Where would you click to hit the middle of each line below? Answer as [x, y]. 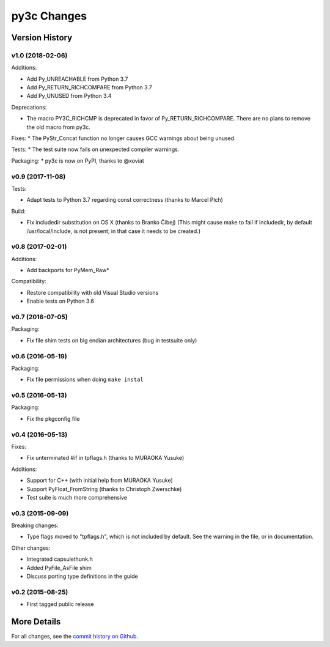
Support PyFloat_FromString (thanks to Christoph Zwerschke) [104, 489]
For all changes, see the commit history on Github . [75, 637]
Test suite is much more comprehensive [77, 497]
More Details [36, 622]
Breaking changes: [35, 525]
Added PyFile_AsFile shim [59, 568]
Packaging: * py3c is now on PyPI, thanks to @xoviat [78, 161]
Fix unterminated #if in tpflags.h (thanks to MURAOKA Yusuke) [105, 458]
